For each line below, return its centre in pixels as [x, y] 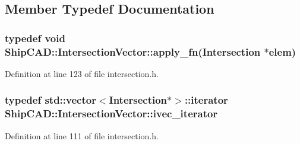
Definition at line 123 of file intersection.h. [82, 73]
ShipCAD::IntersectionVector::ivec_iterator [111, 113]
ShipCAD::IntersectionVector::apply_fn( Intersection [133, 51]
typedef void [35, 38]
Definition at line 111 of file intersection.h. [82, 135]
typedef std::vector [50, 100]
